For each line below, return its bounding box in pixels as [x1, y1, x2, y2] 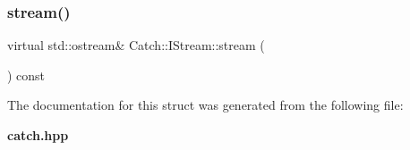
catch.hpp [7, 126, 69, 144]
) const [7, 65, 46, 84]
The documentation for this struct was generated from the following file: [7, 96, 404, 114]
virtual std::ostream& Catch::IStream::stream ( [7, 36, 265, 54]
